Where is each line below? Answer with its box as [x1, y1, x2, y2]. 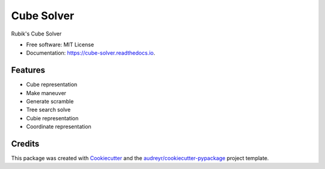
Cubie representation [26, 114, 79, 121]
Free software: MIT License [26, 41, 94, 48]
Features [11, 65, 45, 75]
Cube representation [26, 81, 78, 88]
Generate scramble [26, 98, 74, 105]
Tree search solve [26, 106, 71, 114]
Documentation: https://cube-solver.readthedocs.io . [26, 49, 156, 57]
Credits [11, 139, 40, 149]
